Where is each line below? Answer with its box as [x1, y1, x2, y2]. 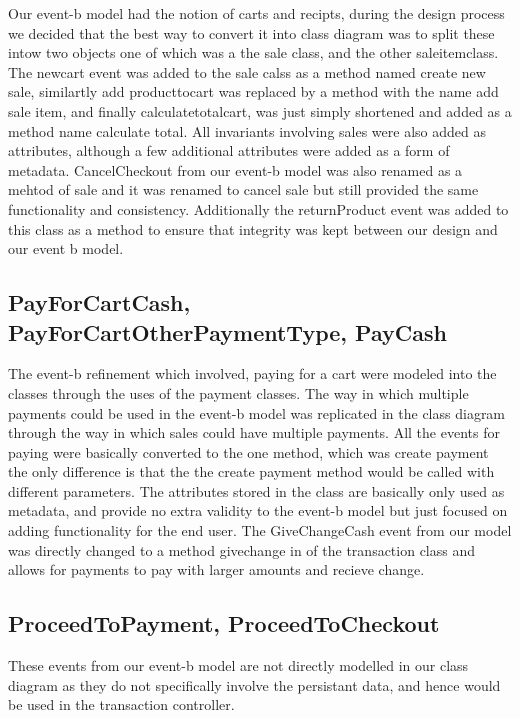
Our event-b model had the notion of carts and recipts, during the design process [8, 3, 505, 23]
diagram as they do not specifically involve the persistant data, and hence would [8, 674, 501, 695]
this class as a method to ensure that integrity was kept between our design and [8, 218, 498, 239]
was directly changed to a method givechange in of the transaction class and [8, 539, 476, 560]
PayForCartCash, [8, 287, 191, 318]
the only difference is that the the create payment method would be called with [8, 461, 495, 482]
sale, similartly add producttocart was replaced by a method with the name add [8, 81, 499, 102]
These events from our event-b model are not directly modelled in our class [8, 655, 469, 676]
